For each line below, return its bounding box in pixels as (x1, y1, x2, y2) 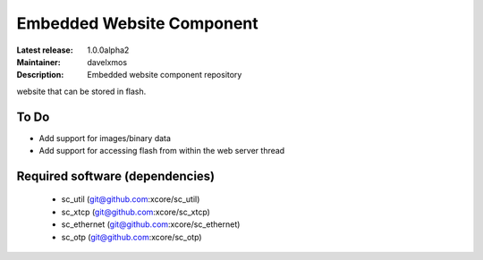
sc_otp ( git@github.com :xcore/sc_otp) (61, 231, 202, 242)
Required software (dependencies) (16, 168, 216, 183)
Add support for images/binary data (38, 132, 172, 143)
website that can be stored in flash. (16, 86, 147, 96)
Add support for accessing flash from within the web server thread (38, 146, 285, 156)
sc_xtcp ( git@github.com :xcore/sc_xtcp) (61, 206, 210, 217)
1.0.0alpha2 (87, 45, 130, 55)
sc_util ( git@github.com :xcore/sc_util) (61, 194, 200, 205)
